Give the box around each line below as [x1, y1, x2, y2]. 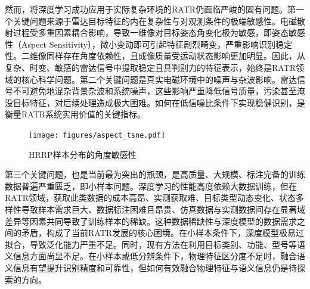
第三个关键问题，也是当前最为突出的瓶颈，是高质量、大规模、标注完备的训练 [5, 168, 305, 181]
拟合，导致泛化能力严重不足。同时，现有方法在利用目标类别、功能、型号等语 [5, 238, 305, 250]
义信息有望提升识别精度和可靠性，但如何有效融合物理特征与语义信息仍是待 [5, 261, 297, 274]
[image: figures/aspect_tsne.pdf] [29, 130, 166, 139]
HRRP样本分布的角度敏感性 [29, 148, 137, 160]
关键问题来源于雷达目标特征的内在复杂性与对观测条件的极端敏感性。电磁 [13, 14, 297, 27]
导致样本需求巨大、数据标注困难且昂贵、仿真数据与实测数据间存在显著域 [21, 203, 305, 215]
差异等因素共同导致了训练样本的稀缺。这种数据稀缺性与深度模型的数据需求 [5, 215, 297, 227]
